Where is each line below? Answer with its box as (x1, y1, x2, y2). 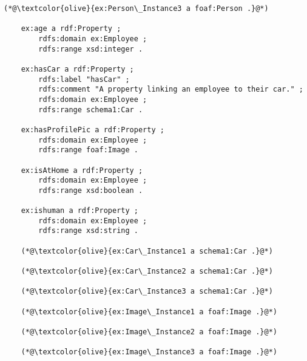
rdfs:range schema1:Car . (38, 105, 143, 114)
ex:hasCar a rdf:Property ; (21, 64, 134, 73)
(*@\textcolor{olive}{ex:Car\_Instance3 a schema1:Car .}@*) (21, 287, 273, 296)
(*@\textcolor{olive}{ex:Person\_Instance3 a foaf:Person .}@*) (4, 4, 269, 13)
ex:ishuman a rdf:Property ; (21, 206, 138, 215)
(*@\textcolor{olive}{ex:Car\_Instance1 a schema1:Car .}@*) (21, 246, 273, 255)
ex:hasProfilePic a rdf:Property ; (21, 125, 164, 134)
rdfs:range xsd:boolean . (38, 186, 143, 195)
